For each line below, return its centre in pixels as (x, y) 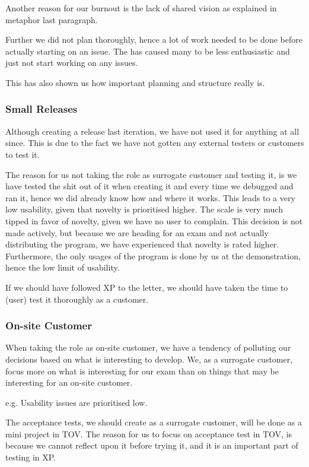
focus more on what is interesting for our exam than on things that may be (142, 371)
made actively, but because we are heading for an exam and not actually (137, 232)
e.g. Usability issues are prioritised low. (77, 402)
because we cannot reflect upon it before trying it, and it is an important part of (152, 445)
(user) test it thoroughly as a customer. (77, 299)
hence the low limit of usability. (63, 267)
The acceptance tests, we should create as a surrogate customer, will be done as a (154, 422)
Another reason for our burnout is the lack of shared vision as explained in (141, 8)
